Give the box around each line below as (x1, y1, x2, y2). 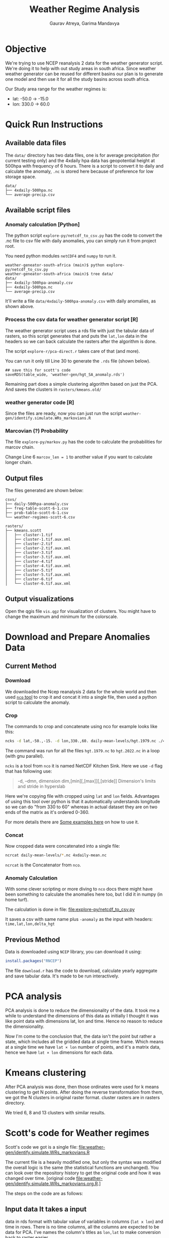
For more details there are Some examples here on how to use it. (5, 819, 139, 825)
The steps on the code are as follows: (5, 1190, 83, 1196)
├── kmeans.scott (5, 528, 42, 533)
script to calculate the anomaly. (5, 699, 70, 705)
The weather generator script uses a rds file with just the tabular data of (5, 327, 154, 334)
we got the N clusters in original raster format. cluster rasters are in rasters (5, 1094, 160, 1100)
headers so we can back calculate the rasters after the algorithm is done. (5, 338, 157, 344)
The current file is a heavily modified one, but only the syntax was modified (5, 1159, 161, 1165)
